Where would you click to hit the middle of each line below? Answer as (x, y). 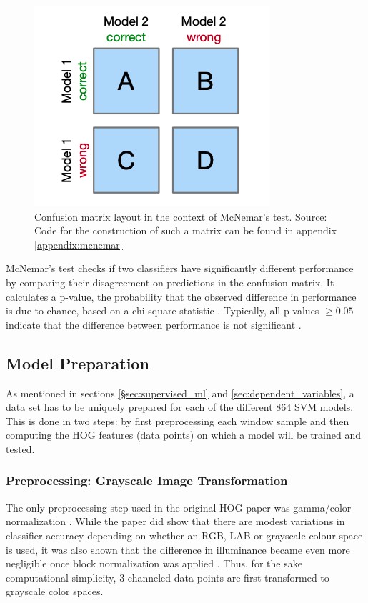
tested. (20, 448)
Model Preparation (78, 363)
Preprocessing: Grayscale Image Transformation (147, 480)
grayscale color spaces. (55, 591)
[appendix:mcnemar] (79, 244)
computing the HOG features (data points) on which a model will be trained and (183, 435)
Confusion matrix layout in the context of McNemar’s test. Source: (181, 216)
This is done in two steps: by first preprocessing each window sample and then (178, 420)
